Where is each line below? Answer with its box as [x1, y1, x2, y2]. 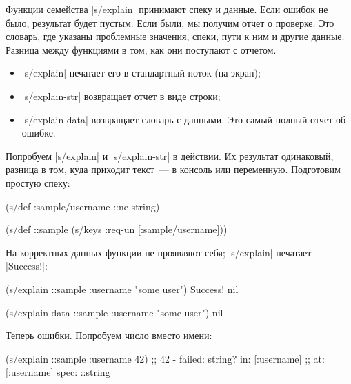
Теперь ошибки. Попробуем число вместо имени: [6, 328, 212, 343]
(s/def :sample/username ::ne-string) [6, 199, 160, 213]
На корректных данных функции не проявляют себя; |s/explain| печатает [6, 245, 312, 259]
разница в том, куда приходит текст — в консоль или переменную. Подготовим [6, 162, 341, 176]
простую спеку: [6, 175, 70, 190]
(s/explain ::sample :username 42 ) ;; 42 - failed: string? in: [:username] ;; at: [6, 351, 325, 365]
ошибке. [21, 125, 56, 140]
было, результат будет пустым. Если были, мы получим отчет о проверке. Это [6, 15, 334, 30]
